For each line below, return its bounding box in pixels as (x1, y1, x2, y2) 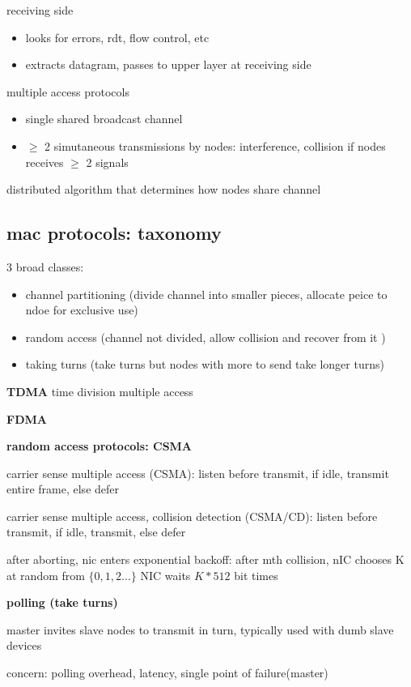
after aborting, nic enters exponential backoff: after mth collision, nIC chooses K (6, 551, 405, 568)
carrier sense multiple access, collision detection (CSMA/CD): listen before (6, 507, 378, 524)
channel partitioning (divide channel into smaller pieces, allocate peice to (25, 285, 388, 302)
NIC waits (140, 566, 191, 583)
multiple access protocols (6, 83, 129, 100)
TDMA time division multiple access (6, 382, 193, 399)
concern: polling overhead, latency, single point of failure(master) (6, 664, 328, 681)
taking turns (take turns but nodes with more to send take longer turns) (25, 356, 384, 373)
